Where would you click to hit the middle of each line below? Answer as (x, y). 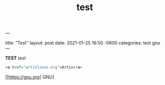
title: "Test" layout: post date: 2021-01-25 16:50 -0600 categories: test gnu (83, 43)
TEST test (16, 58)
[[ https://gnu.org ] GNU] (30, 77)
